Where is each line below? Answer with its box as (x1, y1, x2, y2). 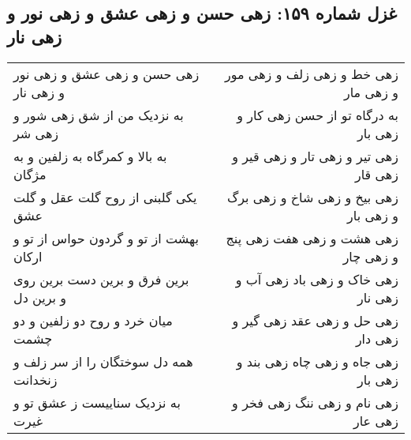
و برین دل (13, 288, 67, 306)
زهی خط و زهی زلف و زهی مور (224, 64, 398, 83)
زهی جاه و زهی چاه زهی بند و (236, 352, 398, 370)
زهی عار (353, 411, 398, 430)
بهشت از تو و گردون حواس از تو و (13, 228, 199, 247)
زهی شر (13, 123, 59, 142)
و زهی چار (342, 246, 398, 265)
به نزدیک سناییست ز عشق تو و (13, 393, 181, 412)
